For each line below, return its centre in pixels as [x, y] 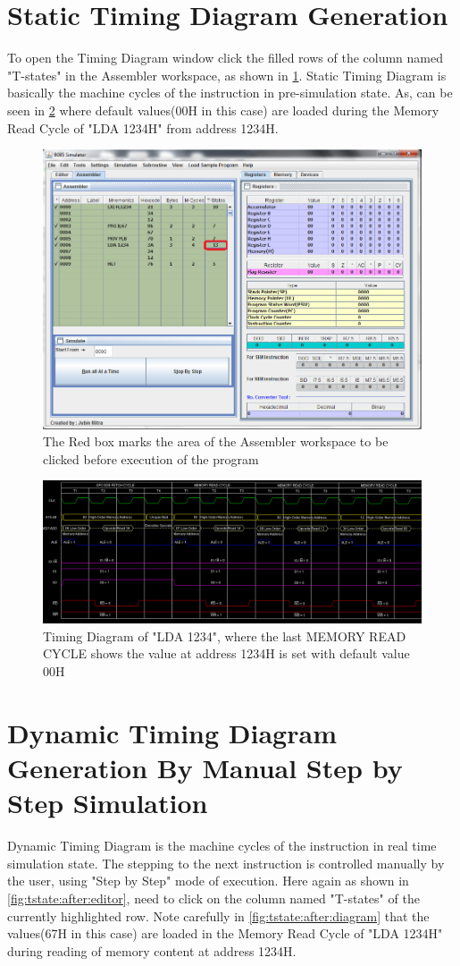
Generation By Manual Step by [205, 768]
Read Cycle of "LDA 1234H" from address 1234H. [143, 127]
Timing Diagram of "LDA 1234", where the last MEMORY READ [225, 636]
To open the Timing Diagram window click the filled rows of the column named [225, 58]
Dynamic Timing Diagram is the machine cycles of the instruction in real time [222, 846]
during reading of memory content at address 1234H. [152, 950]
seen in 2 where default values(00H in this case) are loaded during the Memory [223, 110]
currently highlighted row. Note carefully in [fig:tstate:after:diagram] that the [218, 915]
